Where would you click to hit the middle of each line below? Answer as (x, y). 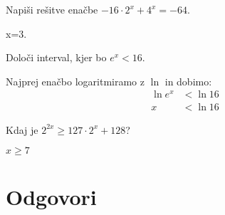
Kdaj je (22, 129)
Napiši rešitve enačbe (52, 9)
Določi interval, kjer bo (56, 57)
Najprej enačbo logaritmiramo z (75, 81)
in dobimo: (188, 81)
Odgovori (51, 197)
